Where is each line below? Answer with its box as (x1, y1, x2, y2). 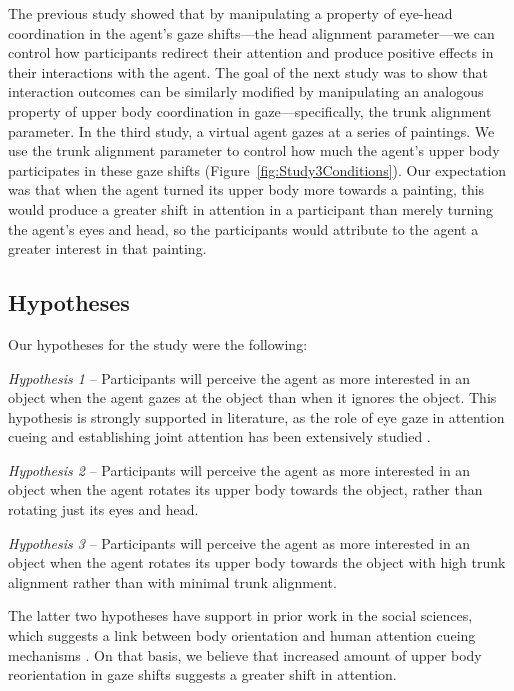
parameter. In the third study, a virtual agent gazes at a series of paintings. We (8, 120, 495, 141)
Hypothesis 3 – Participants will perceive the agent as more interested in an (8, 532, 471, 553)
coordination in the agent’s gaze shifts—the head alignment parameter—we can (8, 22, 495, 43)
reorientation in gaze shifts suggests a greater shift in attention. (8, 664, 397, 685)
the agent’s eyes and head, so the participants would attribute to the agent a (8, 218, 479, 239)
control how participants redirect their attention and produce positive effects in (8, 42, 494, 63)
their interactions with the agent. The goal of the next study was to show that (8, 61, 488, 82)
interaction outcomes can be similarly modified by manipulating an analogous (8, 81, 484, 102)
